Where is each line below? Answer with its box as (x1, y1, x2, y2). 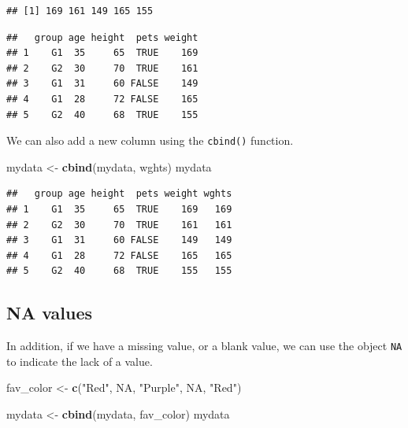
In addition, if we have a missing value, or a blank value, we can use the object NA (6, 338, 402, 354)
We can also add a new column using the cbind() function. (6, 132, 294, 149)
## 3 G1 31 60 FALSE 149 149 (6, 234, 232, 246)
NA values (6, 301, 93, 325)
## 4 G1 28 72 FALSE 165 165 (6, 249, 232, 261)
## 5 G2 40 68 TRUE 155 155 (6, 265, 232, 277)
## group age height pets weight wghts (6, 188, 232, 200)
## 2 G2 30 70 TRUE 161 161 (6, 219, 232, 231)
